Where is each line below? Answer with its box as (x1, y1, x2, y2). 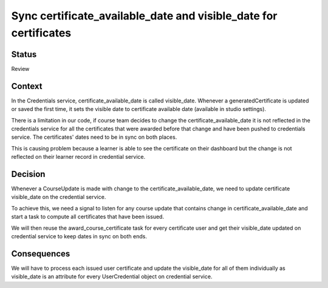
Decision (11, 169, 46, 179)
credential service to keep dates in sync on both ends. (11, 232, 147, 239)
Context (11, 81, 43, 91)
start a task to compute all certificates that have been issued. (11, 213, 164, 221)
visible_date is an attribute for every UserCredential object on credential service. (11, 273, 213, 280)
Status (11, 49, 37, 59)
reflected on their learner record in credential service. (11, 153, 146, 161)
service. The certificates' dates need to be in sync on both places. (11, 133, 177, 141)
